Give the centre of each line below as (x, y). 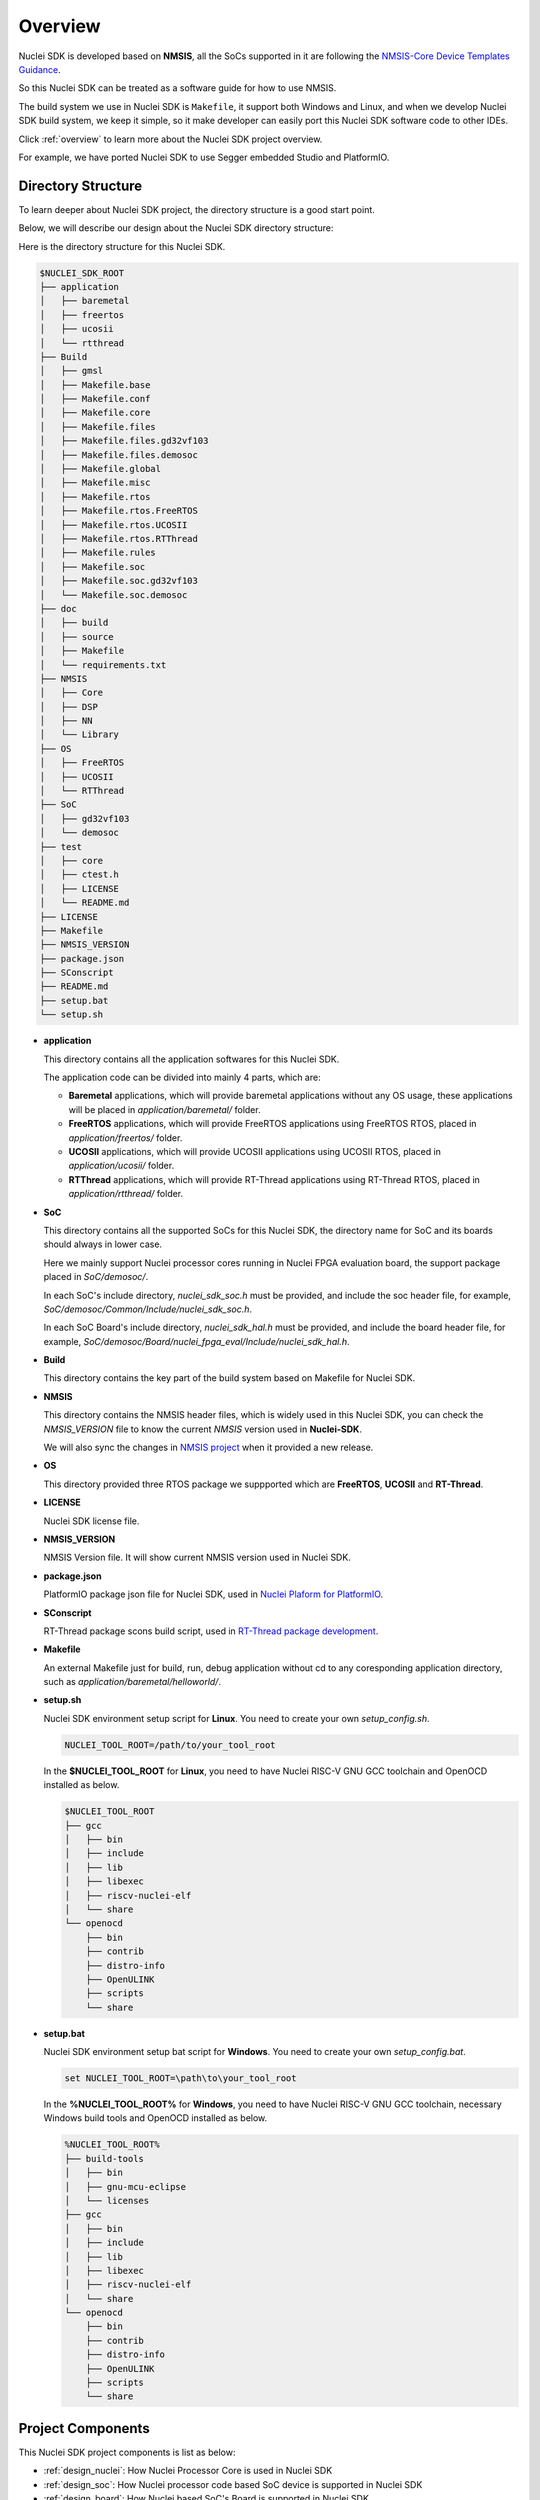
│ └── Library (79, 734)
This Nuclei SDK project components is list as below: (127, 2452)
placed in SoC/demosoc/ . (96, 1277)
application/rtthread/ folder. (126, 1194)
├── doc (58, 608)
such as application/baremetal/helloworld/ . (132, 1682)
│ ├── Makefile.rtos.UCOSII (113, 524)
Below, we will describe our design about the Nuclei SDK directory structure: (176, 228)
